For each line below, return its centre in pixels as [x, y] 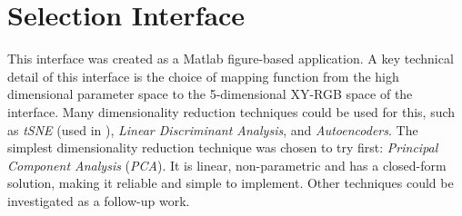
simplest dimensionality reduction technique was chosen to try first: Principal [223, 147]
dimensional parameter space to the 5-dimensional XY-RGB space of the [210, 94]
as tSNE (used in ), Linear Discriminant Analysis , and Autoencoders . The [213, 129]
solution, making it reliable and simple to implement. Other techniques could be [231, 183]
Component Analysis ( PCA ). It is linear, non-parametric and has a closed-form [227, 165]
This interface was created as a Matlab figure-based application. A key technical [231, 59]
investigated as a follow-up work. [99, 200]
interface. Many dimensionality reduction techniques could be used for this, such [231, 111]
